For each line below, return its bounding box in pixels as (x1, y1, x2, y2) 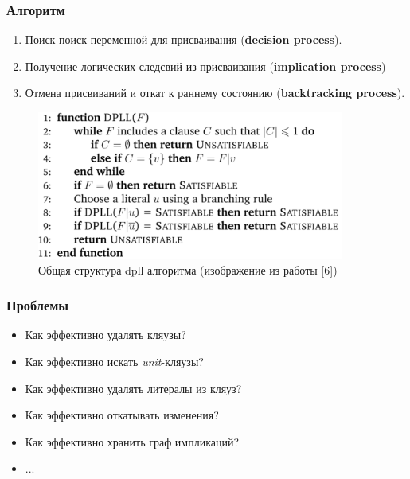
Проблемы (6, 295, 69, 315)
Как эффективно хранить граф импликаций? (25, 433, 240, 450)
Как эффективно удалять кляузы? (25, 326, 186, 343)
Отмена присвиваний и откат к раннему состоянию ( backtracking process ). (25, 84, 405, 101)
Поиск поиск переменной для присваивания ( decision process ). (25, 31, 342, 48)
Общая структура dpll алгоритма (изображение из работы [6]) (38, 261, 338, 278)
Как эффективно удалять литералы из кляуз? (25, 380, 242, 396)
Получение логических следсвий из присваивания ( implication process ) (25, 57, 386, 74)
